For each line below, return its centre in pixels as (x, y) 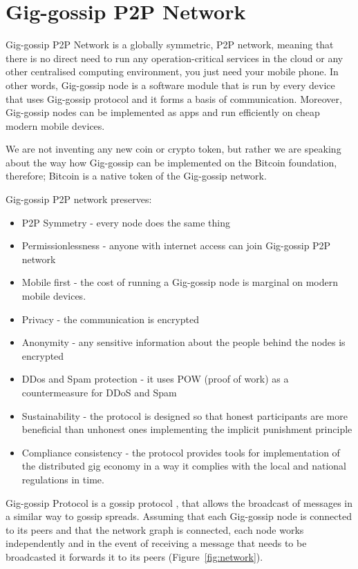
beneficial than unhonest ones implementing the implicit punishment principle (187, 429)
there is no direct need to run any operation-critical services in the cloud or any (175, 58)
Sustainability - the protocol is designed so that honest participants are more (185, 415)
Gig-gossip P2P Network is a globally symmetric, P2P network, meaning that (170, 45)
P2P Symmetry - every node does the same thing (126, 222)
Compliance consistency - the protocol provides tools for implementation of (181, 452)
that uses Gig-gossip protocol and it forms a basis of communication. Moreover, (174, 98)
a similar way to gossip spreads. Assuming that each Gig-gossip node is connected (179, 516)
